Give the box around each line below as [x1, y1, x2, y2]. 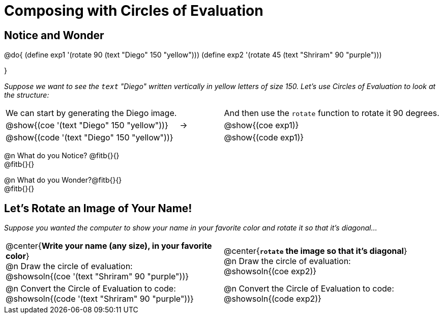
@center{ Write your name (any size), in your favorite [6, 241, 212, 251]
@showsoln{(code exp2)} [224, 294, 321, 304]
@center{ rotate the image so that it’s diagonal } [224, 246, 407, 256]
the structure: [4, 91, 49, 100]
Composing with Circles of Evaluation [4, 2, 263, 19]
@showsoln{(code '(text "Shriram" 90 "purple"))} [6, 294, 194, 304]
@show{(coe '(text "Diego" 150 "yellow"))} [6, 120, 168, 131]
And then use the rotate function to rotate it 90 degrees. [224, 108, 439, 119]
